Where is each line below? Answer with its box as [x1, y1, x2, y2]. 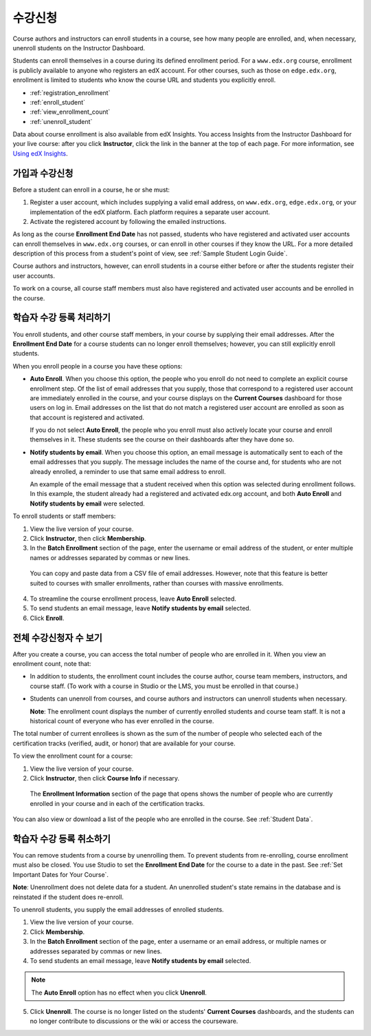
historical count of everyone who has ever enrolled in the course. [30, 716, 214, 725]
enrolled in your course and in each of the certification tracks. [30, 799, 205, 807]
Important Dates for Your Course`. [12, 870, 109, 878]
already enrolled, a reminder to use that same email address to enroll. [30, 467, 226, 475]
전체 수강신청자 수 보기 [12, 632, 103, 643]
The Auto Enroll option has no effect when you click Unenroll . [31, 988, 207, 997]
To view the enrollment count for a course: [12, 752, 133, 760]
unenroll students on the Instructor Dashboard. [12, 43, 146, 52]
